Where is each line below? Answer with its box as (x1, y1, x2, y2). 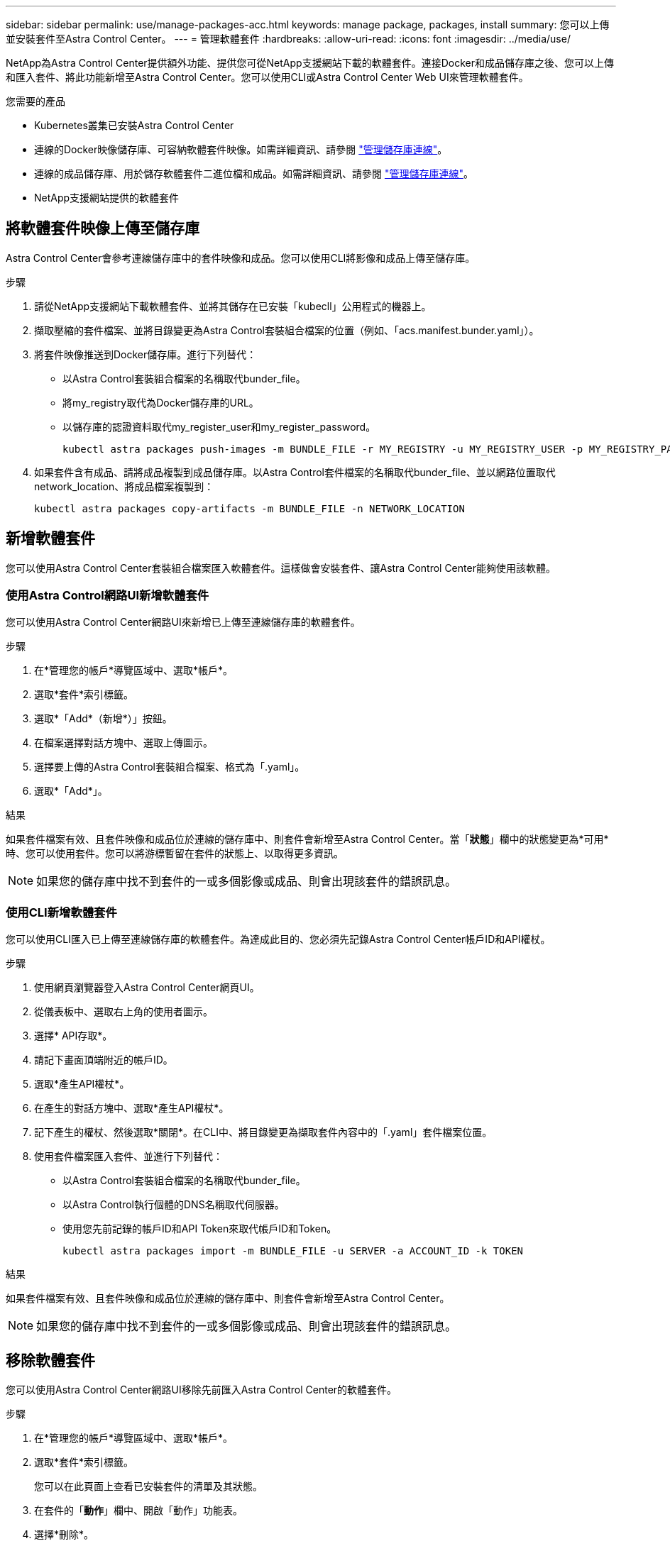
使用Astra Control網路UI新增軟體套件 (6, 588, 209, 603)
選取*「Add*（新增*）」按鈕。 (34, 712, 172, 725)
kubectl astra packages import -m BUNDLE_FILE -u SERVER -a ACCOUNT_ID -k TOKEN (62, 1245, 524, 1257)
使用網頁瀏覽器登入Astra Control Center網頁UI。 (34, 981, 260, 994)
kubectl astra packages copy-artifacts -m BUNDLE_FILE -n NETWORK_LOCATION (34, 502, 465, 514)
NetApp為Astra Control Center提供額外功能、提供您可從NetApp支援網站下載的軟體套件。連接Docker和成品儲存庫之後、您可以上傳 (6, 57, 614, 69)
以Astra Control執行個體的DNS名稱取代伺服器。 (62, 1198, 285, 1211)
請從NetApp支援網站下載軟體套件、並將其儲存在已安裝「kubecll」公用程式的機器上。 (34, 299, 432, 312)
